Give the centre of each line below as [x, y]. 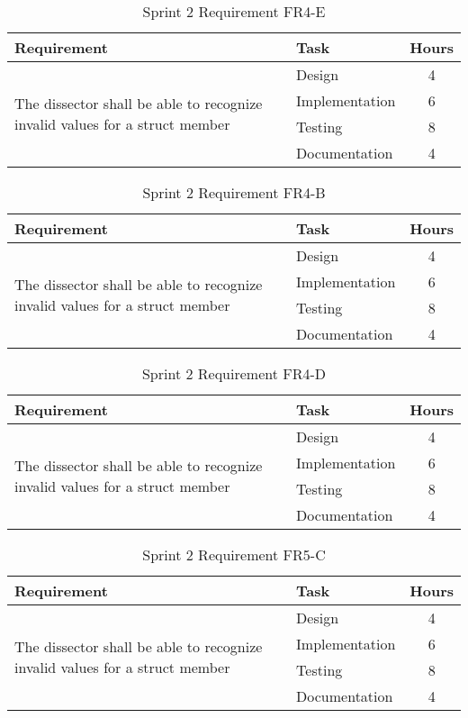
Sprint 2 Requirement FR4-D [234, 373]
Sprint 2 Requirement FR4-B [234, 192]
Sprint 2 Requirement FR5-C [234, 554]
